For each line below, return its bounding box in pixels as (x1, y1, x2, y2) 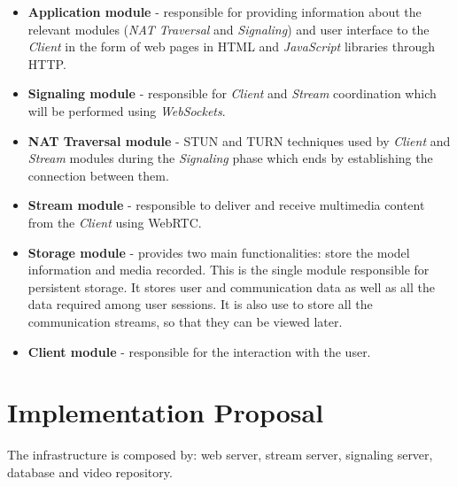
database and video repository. (7, 462, 173, 481)
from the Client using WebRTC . (27, 213, 202, 231)
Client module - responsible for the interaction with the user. (27, 342, 371, 360)
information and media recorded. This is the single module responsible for (27, 260, 430, 279)
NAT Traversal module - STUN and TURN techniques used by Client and (27, 131, 451, 150)
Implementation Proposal (7, 394, 324, 430)
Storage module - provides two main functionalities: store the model (27, 243, 410, 261)
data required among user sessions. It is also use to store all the (27, 295, 373, 313)
